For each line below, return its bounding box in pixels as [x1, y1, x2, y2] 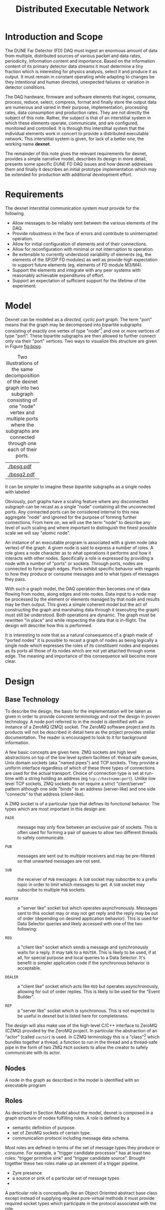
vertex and [10, 409, 35, 416]
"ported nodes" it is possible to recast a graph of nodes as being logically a [5, 638, 158, 643]
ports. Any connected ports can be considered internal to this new [5, 509, 139, 515]
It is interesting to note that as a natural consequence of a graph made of [5, 632, 153, 638]
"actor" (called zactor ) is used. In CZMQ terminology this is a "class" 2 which [5, 1033, 160, 1040]
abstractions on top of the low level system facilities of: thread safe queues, [5, 755, 159, 760]
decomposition [5, 372, 40, 379]
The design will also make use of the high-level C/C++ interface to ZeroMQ [5, 1022, 157, 1028]
